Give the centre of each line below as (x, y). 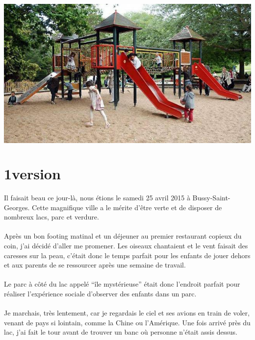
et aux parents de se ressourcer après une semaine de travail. (95, 265)
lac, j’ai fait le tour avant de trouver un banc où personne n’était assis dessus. (121, 332)
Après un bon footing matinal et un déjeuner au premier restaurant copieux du (123, 236)
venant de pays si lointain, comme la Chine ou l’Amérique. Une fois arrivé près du (127, 322)
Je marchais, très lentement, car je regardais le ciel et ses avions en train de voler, (127, 313)
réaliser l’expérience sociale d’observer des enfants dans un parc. (100, 293)
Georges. (17, 207)
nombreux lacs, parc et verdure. (51, 217)
